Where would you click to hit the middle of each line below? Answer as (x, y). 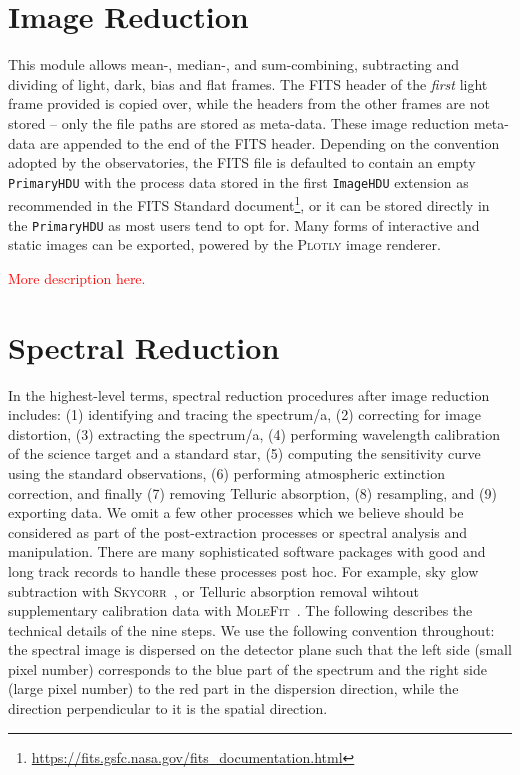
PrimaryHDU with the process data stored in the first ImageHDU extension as (238, 181)
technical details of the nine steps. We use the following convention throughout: (251, 629)
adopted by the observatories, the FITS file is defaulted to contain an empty (242, 162)
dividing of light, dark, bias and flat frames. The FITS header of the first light (248, 83)
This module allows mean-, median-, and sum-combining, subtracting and (234, 64)
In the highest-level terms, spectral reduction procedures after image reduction (249, 394)
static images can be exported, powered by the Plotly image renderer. (224, 244)
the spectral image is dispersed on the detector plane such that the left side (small (260, 649)
